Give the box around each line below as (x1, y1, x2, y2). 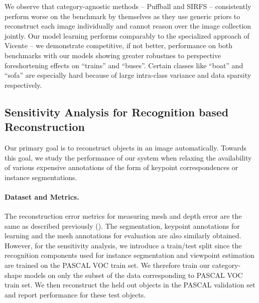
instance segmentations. (5, 172, 77, 182)
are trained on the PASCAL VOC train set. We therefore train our (5, 260, 210, 270)
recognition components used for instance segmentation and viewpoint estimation (5, 250, 254, 260)
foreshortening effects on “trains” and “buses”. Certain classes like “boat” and (5, 60, 243, 70)
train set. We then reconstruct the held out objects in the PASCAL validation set (5, 279, 255, 290)
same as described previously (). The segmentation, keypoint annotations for (5, 220, 240, 231)
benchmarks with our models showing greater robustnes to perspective (5, 50, 221, 60)
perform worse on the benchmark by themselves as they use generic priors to (5, 11, 240, 21)
